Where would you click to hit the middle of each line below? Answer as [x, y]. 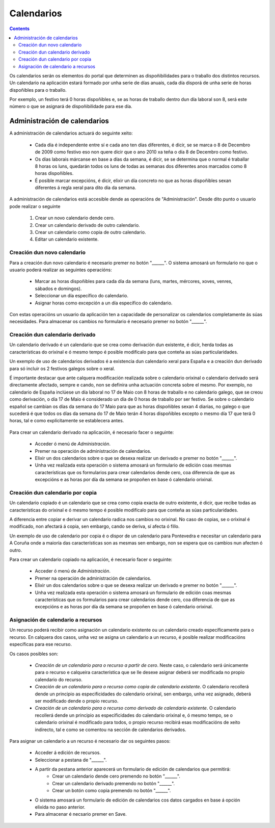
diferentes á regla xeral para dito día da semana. [86, 188]
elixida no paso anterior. [60, 807]
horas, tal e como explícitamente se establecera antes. [67, 421]
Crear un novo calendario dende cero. [75, 218]
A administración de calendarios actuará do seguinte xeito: [71, 133]
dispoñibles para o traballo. [38, 90]
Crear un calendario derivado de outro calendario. [87, 225]
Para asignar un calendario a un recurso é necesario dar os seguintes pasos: [90, 741]
